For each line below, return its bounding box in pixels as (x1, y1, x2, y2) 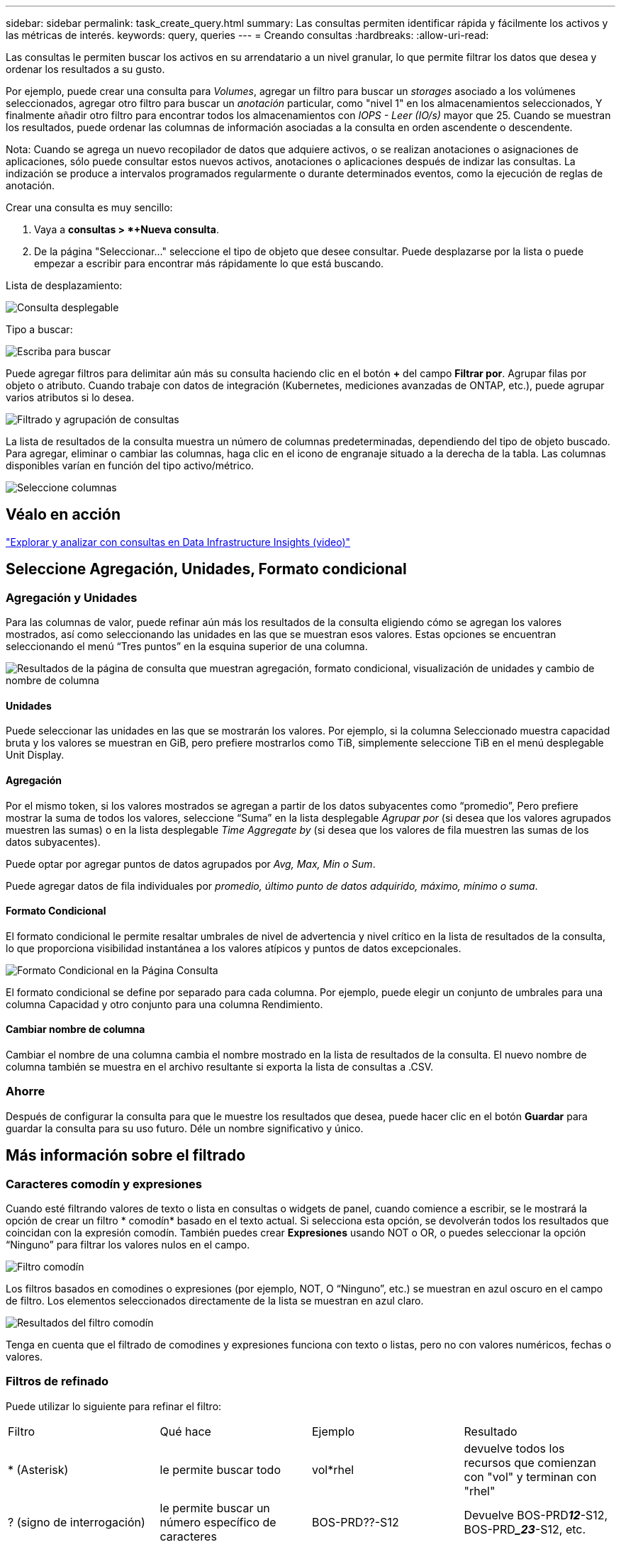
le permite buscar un (160, 1500, 270, 1515)
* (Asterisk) (8, 1462, 69, 1477)
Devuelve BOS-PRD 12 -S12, (464, 1507, 608, 1522)
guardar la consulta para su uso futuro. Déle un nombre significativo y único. (6, 1122, 364, 1134)
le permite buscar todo (160, 1462, 281, 1477)
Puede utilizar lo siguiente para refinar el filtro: (6, 1400, 222, 1412)
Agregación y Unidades (6, 590, 138, 605)
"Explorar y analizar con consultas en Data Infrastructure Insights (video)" (6, 535, 351, 548)
